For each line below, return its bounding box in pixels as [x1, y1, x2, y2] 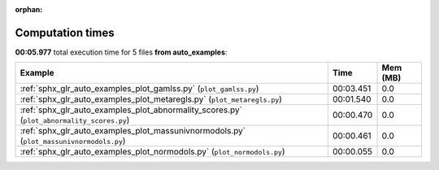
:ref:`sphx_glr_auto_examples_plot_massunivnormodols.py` [20, 125, 246, 137]
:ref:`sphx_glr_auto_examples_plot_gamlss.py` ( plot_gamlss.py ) [20, 83, 259, 94]
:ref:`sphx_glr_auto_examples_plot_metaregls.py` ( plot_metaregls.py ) [20, 94, 282, 105]
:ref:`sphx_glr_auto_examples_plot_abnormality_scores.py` [20, 104, 243, 116]
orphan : [15, 5, 43, 14]
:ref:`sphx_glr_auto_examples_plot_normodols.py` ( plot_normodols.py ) [20, 146, 285, 158]
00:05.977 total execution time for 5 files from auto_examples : [15, 47, 228, 57]
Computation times [15, 25, 115, 40]
